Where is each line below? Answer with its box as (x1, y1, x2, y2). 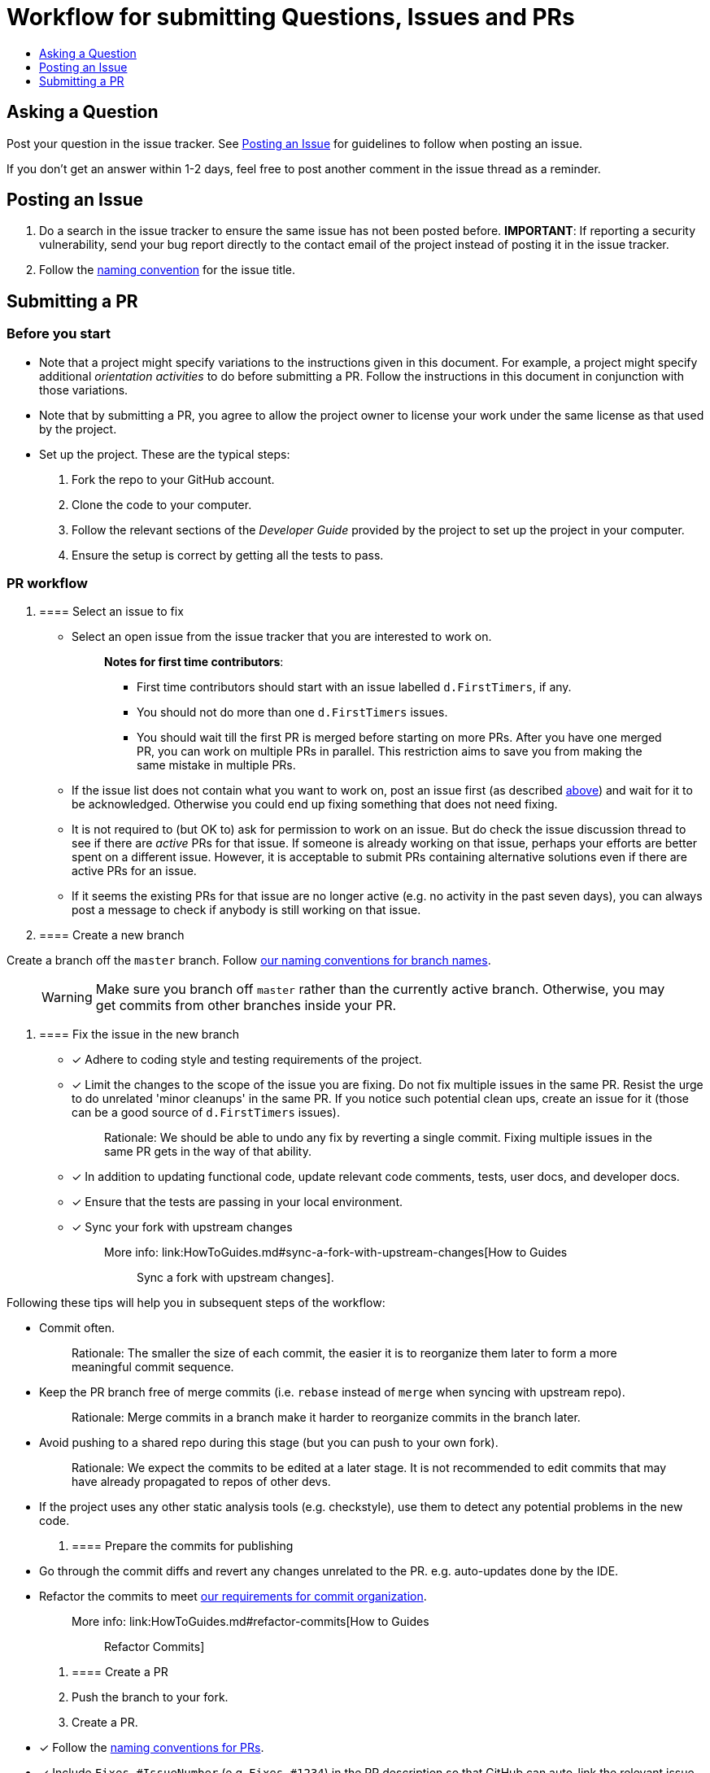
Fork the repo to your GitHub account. (72, 472, 275, 486)
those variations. (39, 382, 128, 397)
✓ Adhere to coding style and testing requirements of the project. (72, 1052, 422, 1067)
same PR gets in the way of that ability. (104, 1144, 311, 1159)
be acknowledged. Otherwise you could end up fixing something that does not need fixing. (72, 797, 558, 812)
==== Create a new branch (39, 928, 185, 943)
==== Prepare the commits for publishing (72, 1539, 294, 1553)
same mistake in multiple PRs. (137, 758, 296, 773)
